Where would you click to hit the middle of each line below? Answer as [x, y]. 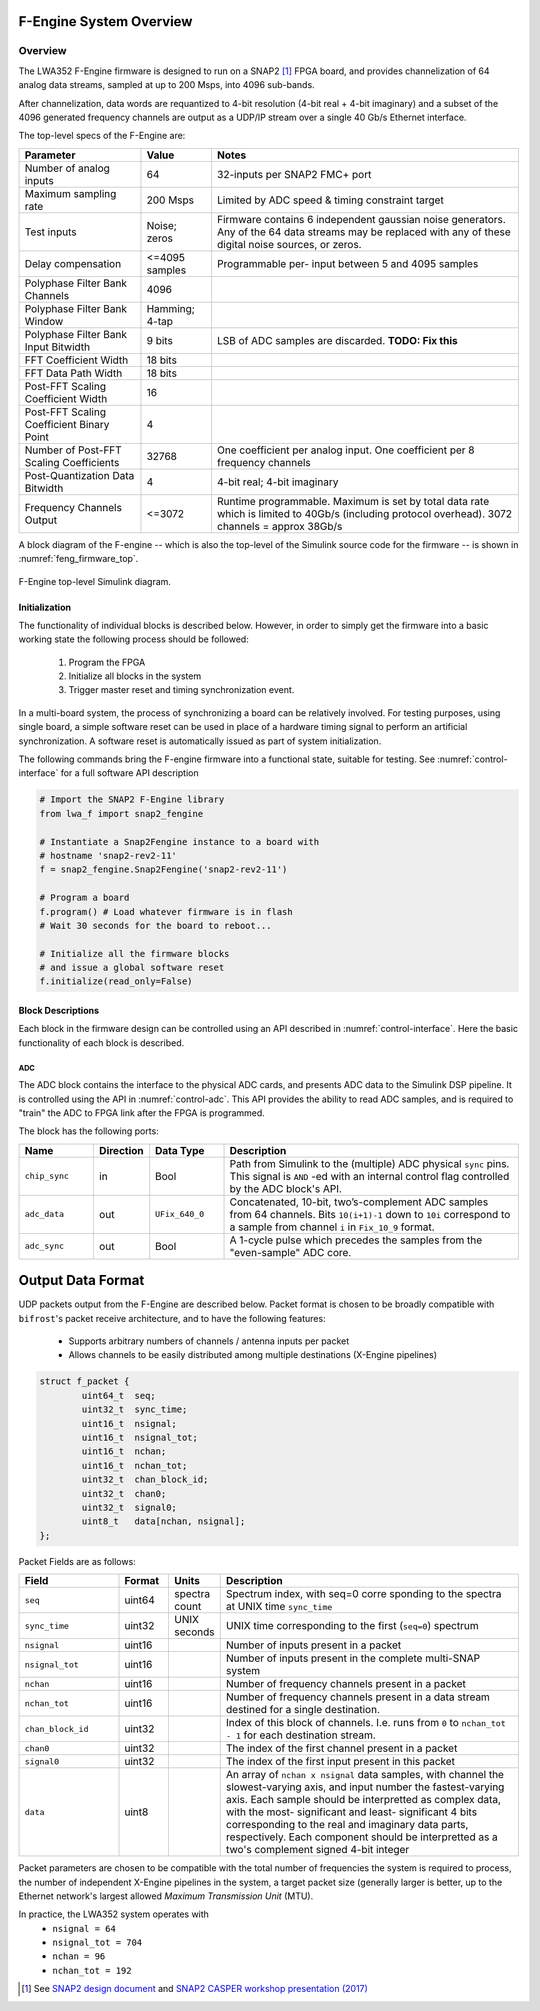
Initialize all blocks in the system [135, 676]
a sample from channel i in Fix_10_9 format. [332, 1227]
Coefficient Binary [67, 424]
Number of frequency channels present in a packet [346, 1684]
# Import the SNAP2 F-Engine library [132, 799]
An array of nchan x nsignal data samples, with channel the [365, 1775]
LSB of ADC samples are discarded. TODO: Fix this [337, 340]
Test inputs [50, 232]
